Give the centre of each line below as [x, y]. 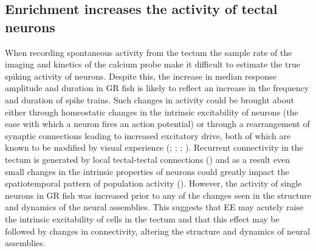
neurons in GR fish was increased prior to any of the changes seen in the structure [158, 195]
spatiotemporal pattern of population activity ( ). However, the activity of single [153, 183]
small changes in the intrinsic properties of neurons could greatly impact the [147, 171]
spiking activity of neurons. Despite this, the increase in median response [141, 76]
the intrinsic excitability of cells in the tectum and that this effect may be [142, 218]
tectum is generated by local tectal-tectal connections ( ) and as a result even [147, 159]
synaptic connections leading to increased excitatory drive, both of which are [148, 135]
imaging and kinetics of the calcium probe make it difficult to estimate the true [153, 64]
